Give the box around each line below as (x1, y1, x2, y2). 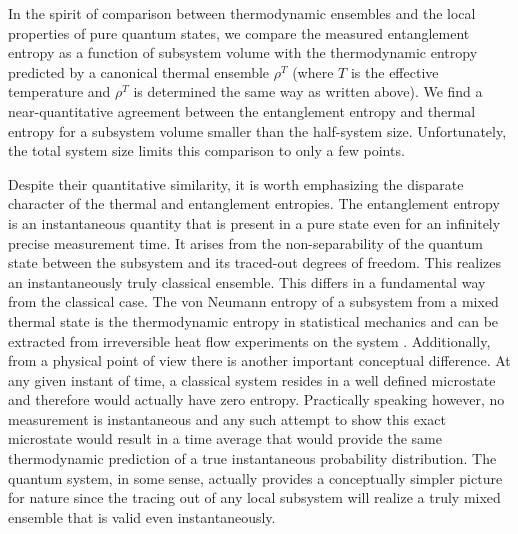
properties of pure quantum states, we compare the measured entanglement (8, 22, 470, 43)
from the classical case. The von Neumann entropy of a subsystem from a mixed (8, 291, 499, 312)
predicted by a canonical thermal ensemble (8, 61, 270, 82)
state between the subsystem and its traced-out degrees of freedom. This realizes (8, 252, 502, 273)
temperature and (8, 81, 111, 102)
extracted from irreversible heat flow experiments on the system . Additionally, (8, 330, 491, 351)
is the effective (350, 61, 439, 82)
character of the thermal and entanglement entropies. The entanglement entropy (8, 193, 500, 214)
